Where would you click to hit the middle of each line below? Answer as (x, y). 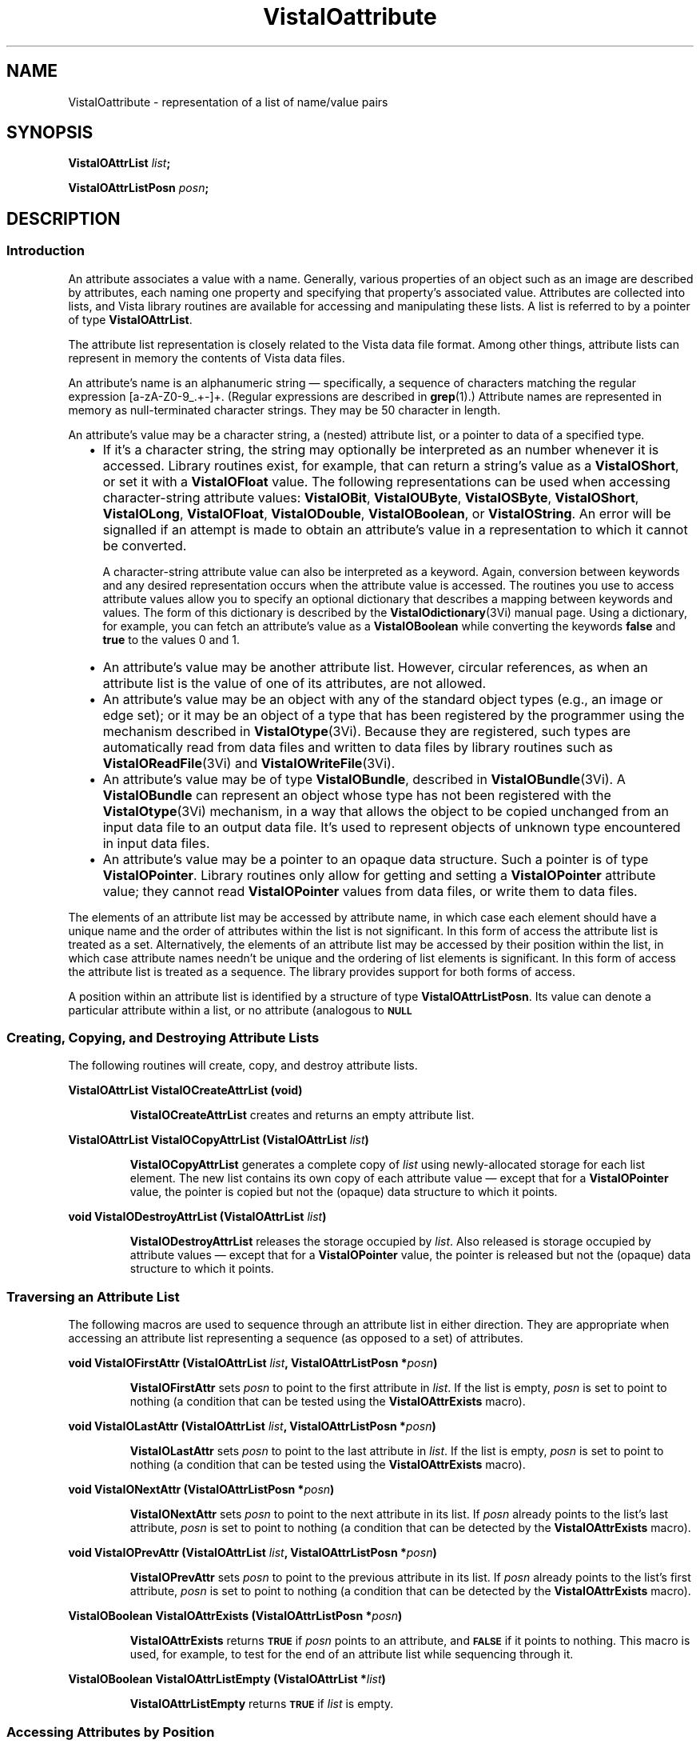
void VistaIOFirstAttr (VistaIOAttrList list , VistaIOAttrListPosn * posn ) (253, 1363)
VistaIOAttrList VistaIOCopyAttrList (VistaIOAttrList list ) (219, 1140)
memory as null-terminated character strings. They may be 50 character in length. (284, 410)
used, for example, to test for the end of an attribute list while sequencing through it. (352, 1654)
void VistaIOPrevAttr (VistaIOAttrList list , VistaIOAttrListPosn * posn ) (253, 1553)
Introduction (46, 251)
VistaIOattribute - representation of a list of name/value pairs (228, 102)
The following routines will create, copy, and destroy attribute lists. (243, 1066)
